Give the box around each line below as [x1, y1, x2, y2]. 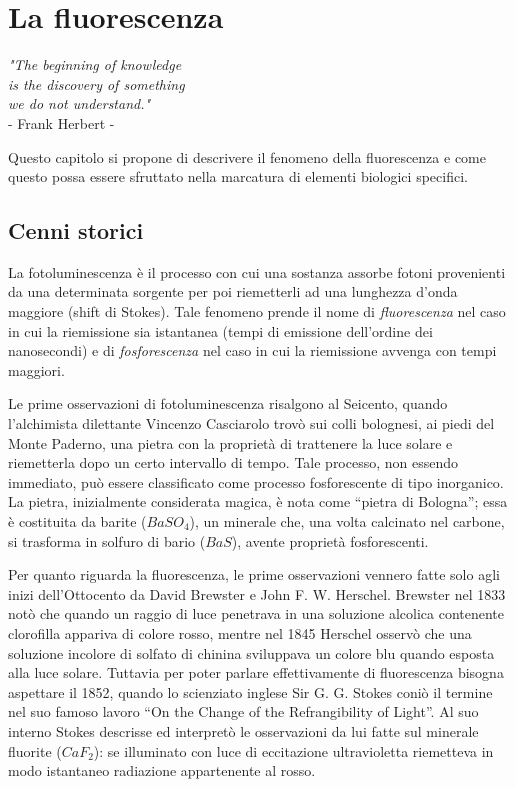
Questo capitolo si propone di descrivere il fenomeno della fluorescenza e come [8, 146, 486, 167]
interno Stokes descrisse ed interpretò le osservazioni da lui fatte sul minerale [8, 720, 479, 741]
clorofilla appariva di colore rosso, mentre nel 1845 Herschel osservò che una [8, 622, 472, 643]
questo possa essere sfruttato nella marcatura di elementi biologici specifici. [8, 166, 468, 187]
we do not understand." [8, 93, 151, 114]
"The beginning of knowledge [8, 54, 182, 75]
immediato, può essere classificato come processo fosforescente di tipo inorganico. [8, 471, 504, 492]
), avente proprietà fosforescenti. [231, 530, 429, 551]
